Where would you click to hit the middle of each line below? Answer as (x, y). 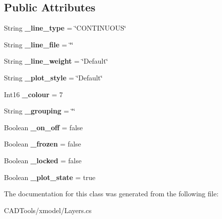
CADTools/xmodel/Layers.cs (48, 210)
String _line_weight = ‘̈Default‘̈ (56, 61)
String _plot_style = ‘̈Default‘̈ (53, 77)
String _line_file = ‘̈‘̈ (39, 44)
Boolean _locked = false (43, 160)
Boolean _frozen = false (43, 144)
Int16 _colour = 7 (34, 94)
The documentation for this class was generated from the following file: (111, 194)
